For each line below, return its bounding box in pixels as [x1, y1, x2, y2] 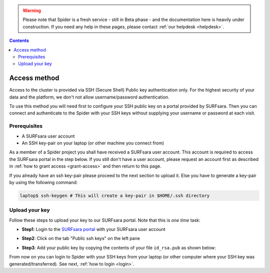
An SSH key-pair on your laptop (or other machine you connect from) [21, 140, 164, 146]
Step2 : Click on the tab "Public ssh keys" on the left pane [21, 235, 140, 241]
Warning [22, 7, 41, 13]
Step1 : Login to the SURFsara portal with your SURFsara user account [21, 226, 165, 232]
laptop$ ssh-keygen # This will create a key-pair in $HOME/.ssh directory [19, 192, 210, 198]
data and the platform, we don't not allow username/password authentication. [9, 94, 169, 100]
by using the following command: [9, 179, 78, 185]
